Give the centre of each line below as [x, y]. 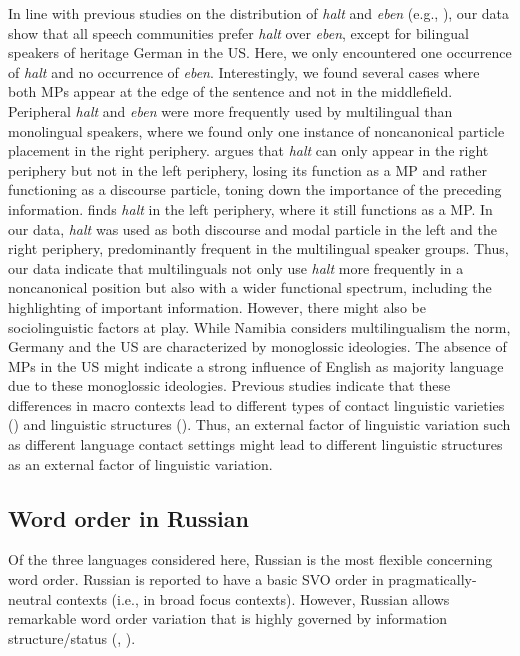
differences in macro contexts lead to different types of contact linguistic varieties [256, 404]
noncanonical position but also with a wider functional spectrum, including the [250, 287]
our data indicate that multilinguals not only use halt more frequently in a [236, 267]
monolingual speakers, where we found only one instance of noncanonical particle [256, 130]
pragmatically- [432, 579]
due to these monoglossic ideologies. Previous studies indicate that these [229, 385]
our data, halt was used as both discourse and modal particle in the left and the [252, 228]
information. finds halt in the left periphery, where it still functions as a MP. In [250, 208]
